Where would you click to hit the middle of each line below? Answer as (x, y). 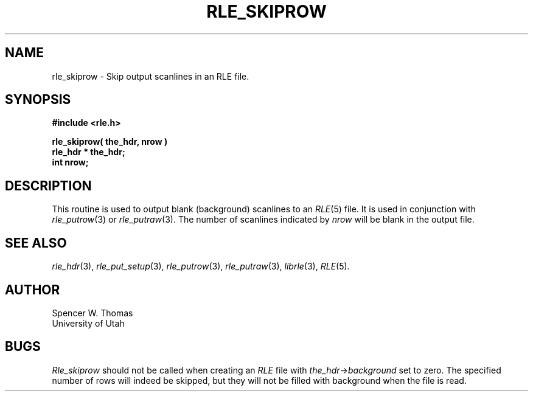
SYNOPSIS (38, 100)
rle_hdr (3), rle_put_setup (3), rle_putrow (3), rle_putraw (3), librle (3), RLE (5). (201, 266)
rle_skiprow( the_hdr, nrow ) (110, 142)
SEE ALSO (36, 243)
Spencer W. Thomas (92, 313)
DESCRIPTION (48, 186)
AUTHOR (33, 290)
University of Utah (88, 323)
